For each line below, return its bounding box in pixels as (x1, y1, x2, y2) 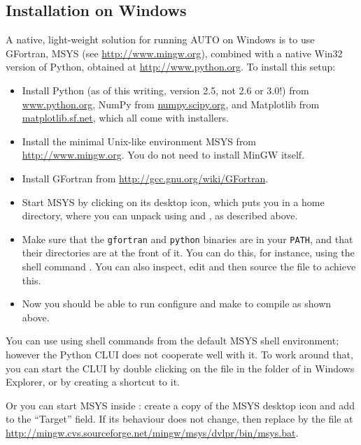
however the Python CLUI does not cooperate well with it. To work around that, (6, 346, 353, 361)
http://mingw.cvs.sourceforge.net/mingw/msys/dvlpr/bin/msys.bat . (6, 425, 299, 439)
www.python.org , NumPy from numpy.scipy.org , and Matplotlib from (22, 96, 320, 111)
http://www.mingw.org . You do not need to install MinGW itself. (22, 147, 305, 162)
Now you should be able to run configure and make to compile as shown (22, 296, 332, 311)
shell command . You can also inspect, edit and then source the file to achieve (22, 258, 356, 273)
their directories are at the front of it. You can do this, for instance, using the (22, 245, 355, 260)
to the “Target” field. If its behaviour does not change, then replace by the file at (6, 411, 353, 426)
